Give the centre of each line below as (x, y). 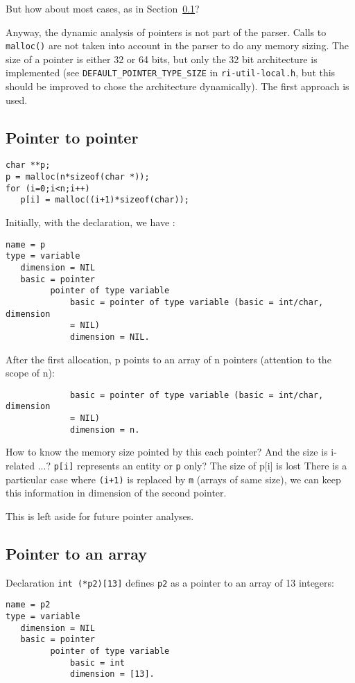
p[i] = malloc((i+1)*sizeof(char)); (105, 200)
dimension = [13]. (112, 674)
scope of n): (30, 373)
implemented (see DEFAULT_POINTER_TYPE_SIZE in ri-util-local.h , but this (171, 72)
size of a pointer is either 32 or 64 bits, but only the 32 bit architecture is (162, 59)
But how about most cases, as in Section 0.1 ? (103, 8)
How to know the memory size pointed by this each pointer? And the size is (167, 452)
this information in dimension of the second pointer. (116, 493)
